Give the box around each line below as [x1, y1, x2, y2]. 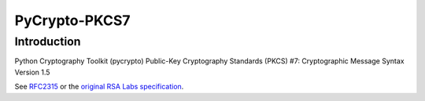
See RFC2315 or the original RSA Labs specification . [14, 82, 184, 92]
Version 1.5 [14, 67, 50, 77]
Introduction [14, 34, 81, 49]
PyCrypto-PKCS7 [14, 12, 131, 29]
